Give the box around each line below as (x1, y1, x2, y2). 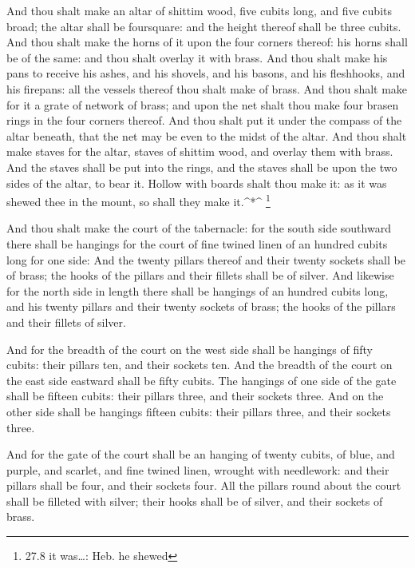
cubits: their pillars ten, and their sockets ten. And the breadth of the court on (6, 356, 393, 373)
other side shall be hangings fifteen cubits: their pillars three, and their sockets (6, 403, 391, 419)
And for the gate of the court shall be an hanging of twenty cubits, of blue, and (6, 446, 395, 463)
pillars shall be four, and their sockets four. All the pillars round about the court (6, 477, 401, 494)
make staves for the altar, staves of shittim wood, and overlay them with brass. (6, 143, 393, 160)
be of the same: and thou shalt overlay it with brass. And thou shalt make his (6, 49, 388, 66)
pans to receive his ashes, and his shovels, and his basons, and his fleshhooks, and (6, 65, 405, 81)
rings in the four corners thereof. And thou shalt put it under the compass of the (6, 112, 402, 129)
